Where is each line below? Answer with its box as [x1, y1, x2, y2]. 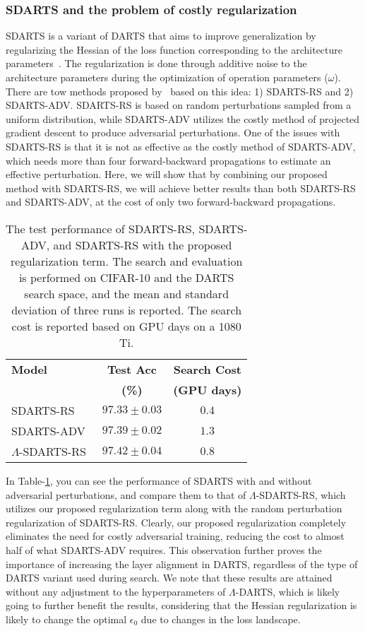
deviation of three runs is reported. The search [11, 301, 242, 318]
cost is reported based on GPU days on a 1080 [11, 317, 241, 334]
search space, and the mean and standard [24, 285, 229, 302]
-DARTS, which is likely [235, 584, 340, 598]
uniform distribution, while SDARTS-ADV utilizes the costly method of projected [6, 111, 360, 126]
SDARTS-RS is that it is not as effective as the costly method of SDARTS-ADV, [6, 138, 356, 153]
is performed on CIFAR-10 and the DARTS [18, 269, 234, 285]
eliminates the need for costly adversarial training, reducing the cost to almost [6, 529, 345, 543]
